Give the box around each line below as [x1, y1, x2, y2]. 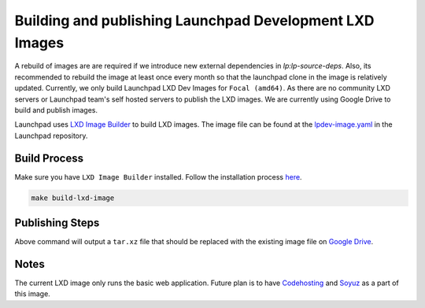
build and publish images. [14, 105, 98, 114]
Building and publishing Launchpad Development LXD [14, 12, 375, 29]
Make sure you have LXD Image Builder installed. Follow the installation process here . [14, 172, 302, 181]
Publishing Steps [14, 216, 100, 229]
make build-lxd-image [31, 193, 115, 202]
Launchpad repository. [14, 131, 88, 140]
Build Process [14, 151, 84, 165]
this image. [14, 289, 50, 299]
